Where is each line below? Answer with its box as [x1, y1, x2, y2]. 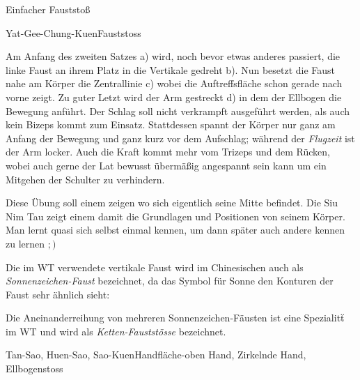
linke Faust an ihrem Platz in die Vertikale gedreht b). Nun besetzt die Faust [6, 62, 336, 77]
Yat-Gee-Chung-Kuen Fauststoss [6, 25, 141, 40]
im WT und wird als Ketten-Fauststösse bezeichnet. [6, 324, 226, 338]
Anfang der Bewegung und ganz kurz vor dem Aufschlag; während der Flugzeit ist [6, 130, 355, 145]
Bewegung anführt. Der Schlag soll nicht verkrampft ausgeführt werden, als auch [6, 103, 350, 118]
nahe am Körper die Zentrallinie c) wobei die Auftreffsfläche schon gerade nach [6, 76, 343, 91]
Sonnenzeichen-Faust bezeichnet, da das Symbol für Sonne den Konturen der [6, 273, 334, 288]
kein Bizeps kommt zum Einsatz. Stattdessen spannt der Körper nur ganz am [6, 117, 336, 132]
